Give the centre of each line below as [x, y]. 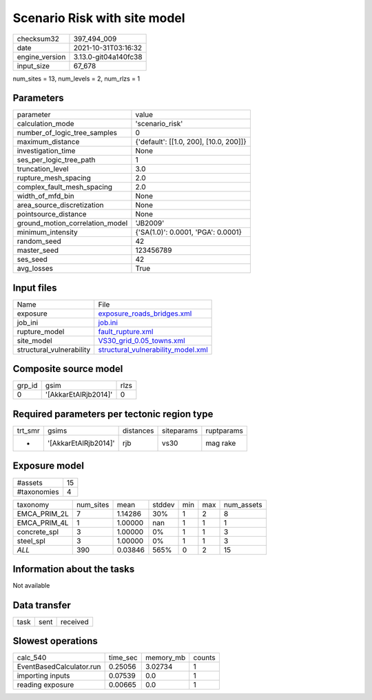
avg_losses [35, 269]
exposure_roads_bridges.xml [145, 313]
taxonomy [33, 504]
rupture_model [41, 331]
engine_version [41, 56]
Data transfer [42, 605]
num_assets [243, 504]
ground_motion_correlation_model [72, 223]
